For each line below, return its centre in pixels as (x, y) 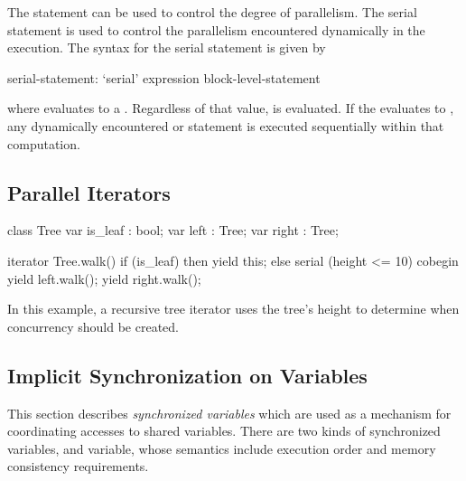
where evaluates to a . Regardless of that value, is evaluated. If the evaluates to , (231, 108)
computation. (44, 143)
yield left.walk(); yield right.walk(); (104, 278)
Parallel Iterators (89, 192)
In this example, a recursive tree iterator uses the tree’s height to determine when (233, 309)
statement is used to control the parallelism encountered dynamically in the (216, 29)
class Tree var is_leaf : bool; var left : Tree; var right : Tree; (173, 230)
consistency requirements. (78, 466)
